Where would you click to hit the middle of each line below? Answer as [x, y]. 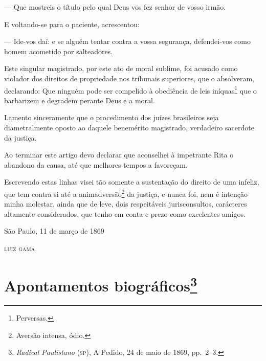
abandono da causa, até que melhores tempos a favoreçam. [96, 164]
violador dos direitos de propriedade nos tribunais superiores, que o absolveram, [129, 78]
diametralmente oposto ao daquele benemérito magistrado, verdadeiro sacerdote [129, 127]
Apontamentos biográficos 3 [101, 284]
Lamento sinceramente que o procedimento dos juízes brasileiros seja [112, 117]
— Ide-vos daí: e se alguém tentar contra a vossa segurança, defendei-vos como [127, 41]
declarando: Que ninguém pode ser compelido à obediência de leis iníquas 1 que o [130, 89]
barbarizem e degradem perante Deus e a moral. [80, 100]
